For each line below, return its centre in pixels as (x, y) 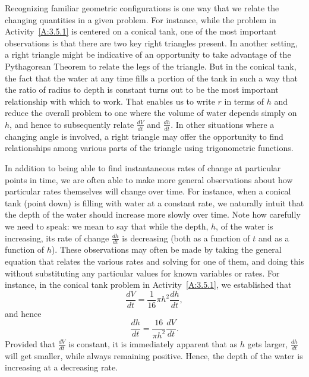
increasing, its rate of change (57, 238)
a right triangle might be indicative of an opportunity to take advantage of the (148, 54)
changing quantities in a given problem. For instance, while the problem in (141, 19)
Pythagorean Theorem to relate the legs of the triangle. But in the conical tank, (151, 66)
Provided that (30, 343)
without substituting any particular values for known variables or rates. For (142, 273)
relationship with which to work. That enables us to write (110, 101)
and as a (274, 238)
